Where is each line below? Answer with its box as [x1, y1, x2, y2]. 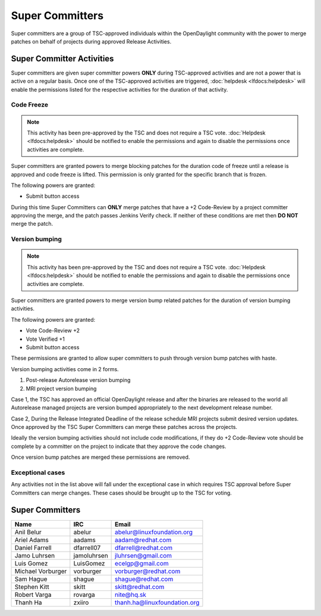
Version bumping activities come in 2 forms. [11, 365, 119, 372]
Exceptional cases [11, 468, 65, 477]
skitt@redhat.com [115, 583, 165, 591]
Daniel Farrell [14, 543, 52, 552]
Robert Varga [14, 590, 52, 599]
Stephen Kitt [14, 583, 50, 591]
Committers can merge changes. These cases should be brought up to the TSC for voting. [11, 489, 232, 496]
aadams [73, 536, 96, 544]
